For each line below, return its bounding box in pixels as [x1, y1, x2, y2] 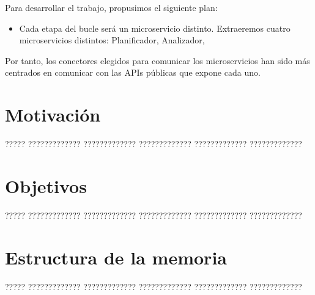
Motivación [5, 102, 101, 127]
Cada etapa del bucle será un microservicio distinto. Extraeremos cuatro [19, 21, 291, 34]
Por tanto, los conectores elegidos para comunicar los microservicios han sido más [5, 54, 310, 67]
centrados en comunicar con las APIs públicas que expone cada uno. [5, 66, 261, 79]
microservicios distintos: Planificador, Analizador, [19, 34, 205, 46]
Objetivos [5, 173, 87, 198]
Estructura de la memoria [5, 244, 227, 269]
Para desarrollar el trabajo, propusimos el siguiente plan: [5, 1, 218, 13]
